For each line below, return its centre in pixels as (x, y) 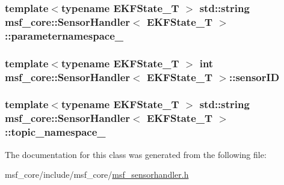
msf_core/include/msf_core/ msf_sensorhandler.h (97, 174)
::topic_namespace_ (55, 132)
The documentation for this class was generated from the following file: (136, 154)
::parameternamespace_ (64, 35)
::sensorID (254, 77)
